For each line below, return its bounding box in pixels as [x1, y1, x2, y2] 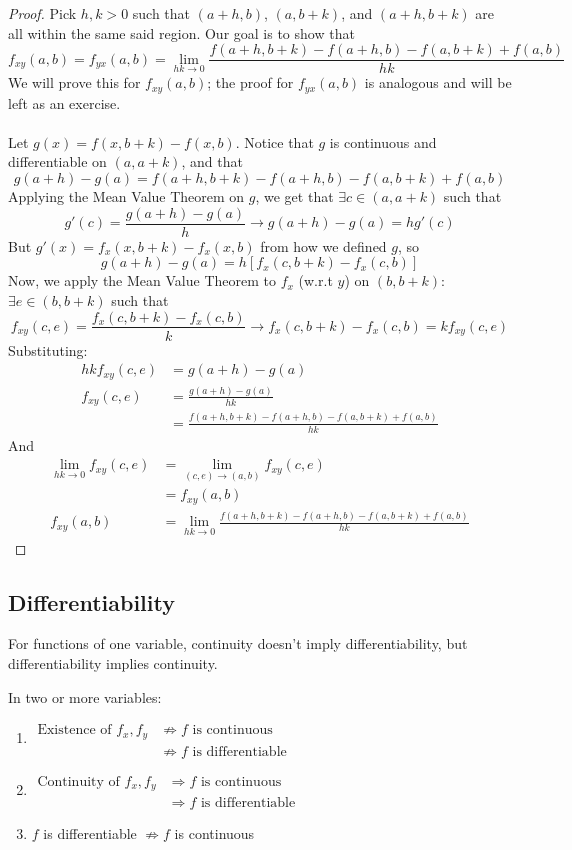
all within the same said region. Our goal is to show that [8, 22, 355, 43]
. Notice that [235, 131, 314, 152]
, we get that [255, 186, 334, 207]
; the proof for [207, 72, 294, 93]
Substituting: [8, 339, 88, 360]
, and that [181, 151, 243, 172]
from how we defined [260, 235, 387, 256]
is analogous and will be [364, 72, 512, 93]
